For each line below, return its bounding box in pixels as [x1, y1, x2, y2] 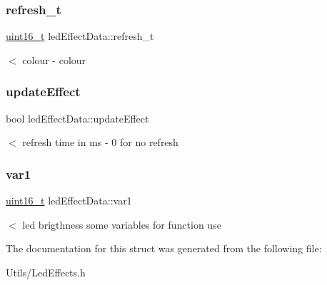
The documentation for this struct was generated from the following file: [6, 241, 322, 256]
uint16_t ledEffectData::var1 [6, 193, 132, 208]
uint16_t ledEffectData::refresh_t [6, 28, 154, 43]
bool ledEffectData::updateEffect [6, 110, 149, 125]
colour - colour [22, 52, 86, 67]
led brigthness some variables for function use [22, 217, 221, 232]
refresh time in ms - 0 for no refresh [22, 135, 178, 150]
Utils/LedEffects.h [6, 264, 86, 279]
